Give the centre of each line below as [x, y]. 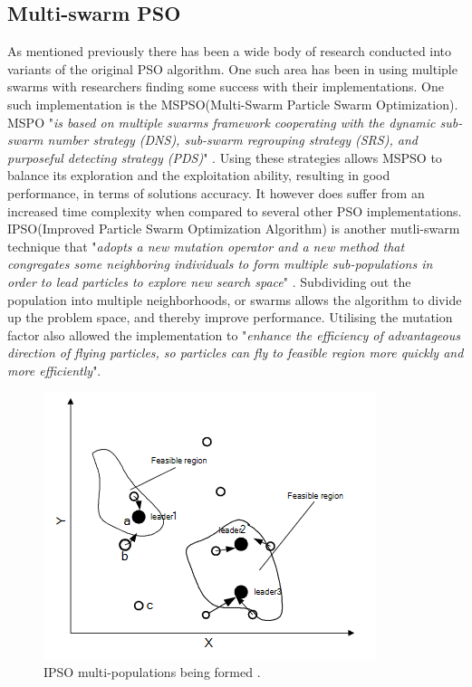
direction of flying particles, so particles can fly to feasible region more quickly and [236, 353]
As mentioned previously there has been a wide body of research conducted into [230, 51]
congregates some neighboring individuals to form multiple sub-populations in [220, 264]
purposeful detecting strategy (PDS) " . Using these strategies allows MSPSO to [225, 157]
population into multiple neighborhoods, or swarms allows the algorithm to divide [235, 299]
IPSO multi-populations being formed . [152, 672]
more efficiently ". [54, 370]
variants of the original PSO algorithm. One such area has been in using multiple [232, 68]
